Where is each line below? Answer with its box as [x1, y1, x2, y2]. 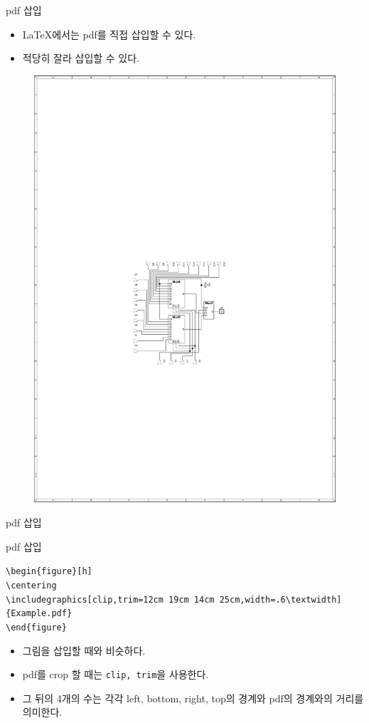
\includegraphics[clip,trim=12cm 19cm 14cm [6, 594, 215, 605]
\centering [6, 580, 57, 591]
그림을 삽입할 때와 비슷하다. [22, 643, 146, 657]
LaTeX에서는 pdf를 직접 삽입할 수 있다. [22, 26, 196, 41]
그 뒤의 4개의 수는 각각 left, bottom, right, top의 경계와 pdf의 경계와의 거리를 [22, 690, 364, 705]
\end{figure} [6, 622, 67, 633]
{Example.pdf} [6, 608, 73, 619]
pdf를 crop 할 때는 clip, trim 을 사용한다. [22, 667, 209, 682]
